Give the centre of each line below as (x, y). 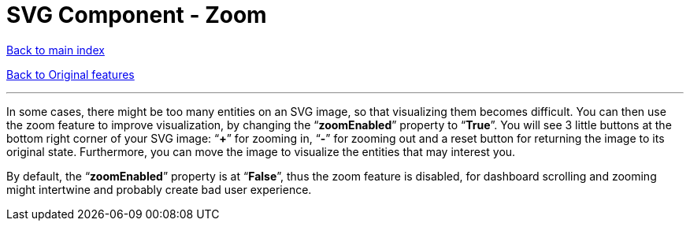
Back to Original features (70, 74)
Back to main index (56, 50)
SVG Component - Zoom (137, 15)
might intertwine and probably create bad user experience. (159, 189)
